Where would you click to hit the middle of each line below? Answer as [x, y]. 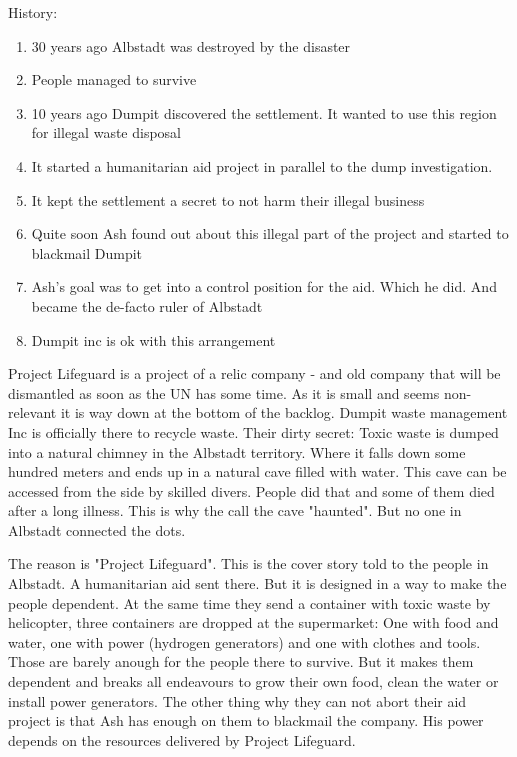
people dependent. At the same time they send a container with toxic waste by [249, 602]
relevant [32, 412]
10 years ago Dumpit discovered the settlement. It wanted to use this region [264, 112]
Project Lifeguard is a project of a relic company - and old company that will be [254, 373]
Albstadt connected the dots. [97, 529]
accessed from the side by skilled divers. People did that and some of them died [251, 490]
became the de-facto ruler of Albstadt [147, 305]
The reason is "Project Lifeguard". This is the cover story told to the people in [248, 563]
